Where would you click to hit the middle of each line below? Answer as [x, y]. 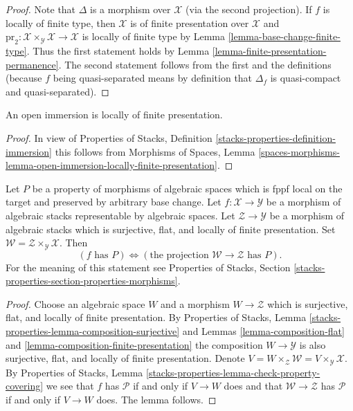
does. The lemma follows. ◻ [156, 399]
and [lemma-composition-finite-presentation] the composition [134, 344]
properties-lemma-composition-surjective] [93, 330]
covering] [25, 386]
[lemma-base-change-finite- [284, 36]
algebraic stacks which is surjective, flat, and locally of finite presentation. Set [171, 229]
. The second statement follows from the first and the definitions [195, 64]
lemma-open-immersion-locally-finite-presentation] [111, 165]
